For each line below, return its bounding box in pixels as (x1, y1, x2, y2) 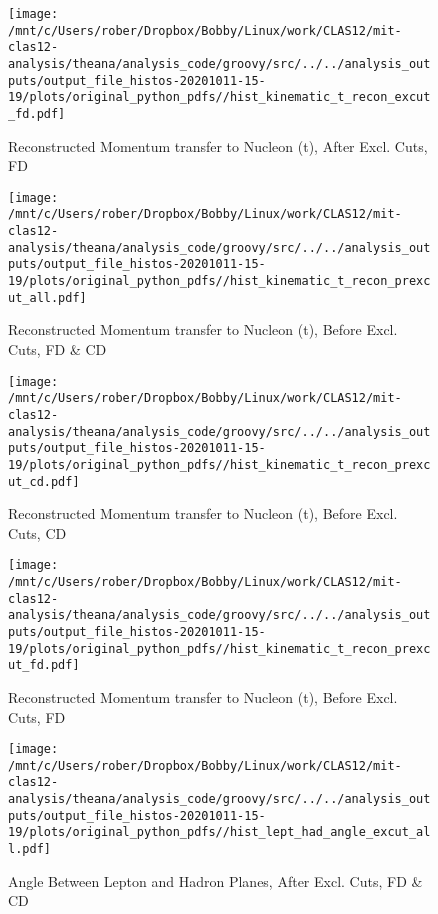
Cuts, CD (8, 522, 67, 543)
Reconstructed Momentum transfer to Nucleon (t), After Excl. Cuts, (8, 135, 428, 156)
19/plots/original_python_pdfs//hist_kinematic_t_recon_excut (8, 90, 431, 105)
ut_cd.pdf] (8, 474, 80, 489)
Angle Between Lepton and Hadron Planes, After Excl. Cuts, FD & (8, 870, 423, 891)
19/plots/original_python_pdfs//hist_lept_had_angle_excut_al (8, 825, 431, 840)
